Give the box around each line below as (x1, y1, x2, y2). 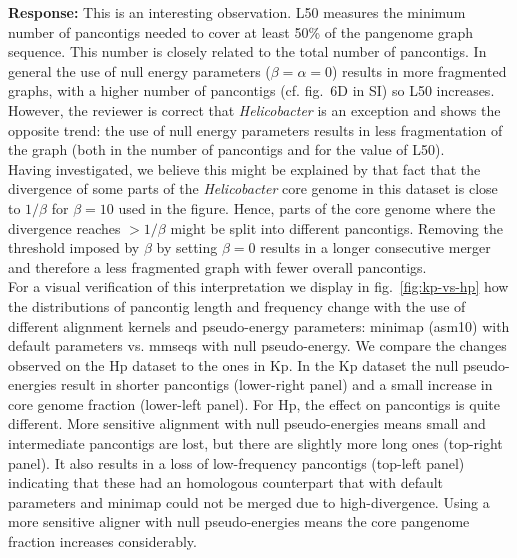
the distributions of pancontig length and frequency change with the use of (8, 295, 466, 316)
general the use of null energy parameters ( (8, 60, 271, 81)
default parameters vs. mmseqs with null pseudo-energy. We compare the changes (8, 335, 507, 356)
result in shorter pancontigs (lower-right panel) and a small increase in (60, 374, 493, 395)
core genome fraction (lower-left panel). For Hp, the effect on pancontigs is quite (8, 393, 501, 414)
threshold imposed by (8, 237, 140, 258)
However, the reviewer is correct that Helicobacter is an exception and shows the (8, 99, 501, 120)
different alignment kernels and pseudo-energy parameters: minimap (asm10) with (8, 315, 510, 336)
